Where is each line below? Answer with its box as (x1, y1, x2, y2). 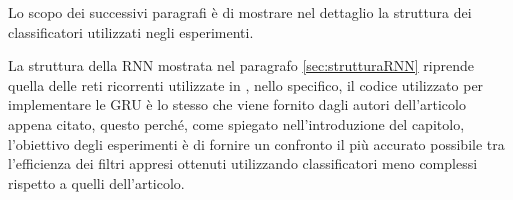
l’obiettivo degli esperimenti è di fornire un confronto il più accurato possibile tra (8, 133, 505, 154)
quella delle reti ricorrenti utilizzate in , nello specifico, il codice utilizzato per (8, 74, 484, 95)
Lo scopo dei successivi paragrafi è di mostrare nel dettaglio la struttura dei (8, 2, 472, 22)
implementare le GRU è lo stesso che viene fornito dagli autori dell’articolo (8, 94, 466, 115)
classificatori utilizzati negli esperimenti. (8, 21, 254, 42)
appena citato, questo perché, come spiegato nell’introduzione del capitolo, (8, 113, 465, 134)
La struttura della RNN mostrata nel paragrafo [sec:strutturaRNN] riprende (8, 55, 475, 76)
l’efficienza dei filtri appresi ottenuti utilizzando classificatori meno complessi (8, 153, 478, 174)
